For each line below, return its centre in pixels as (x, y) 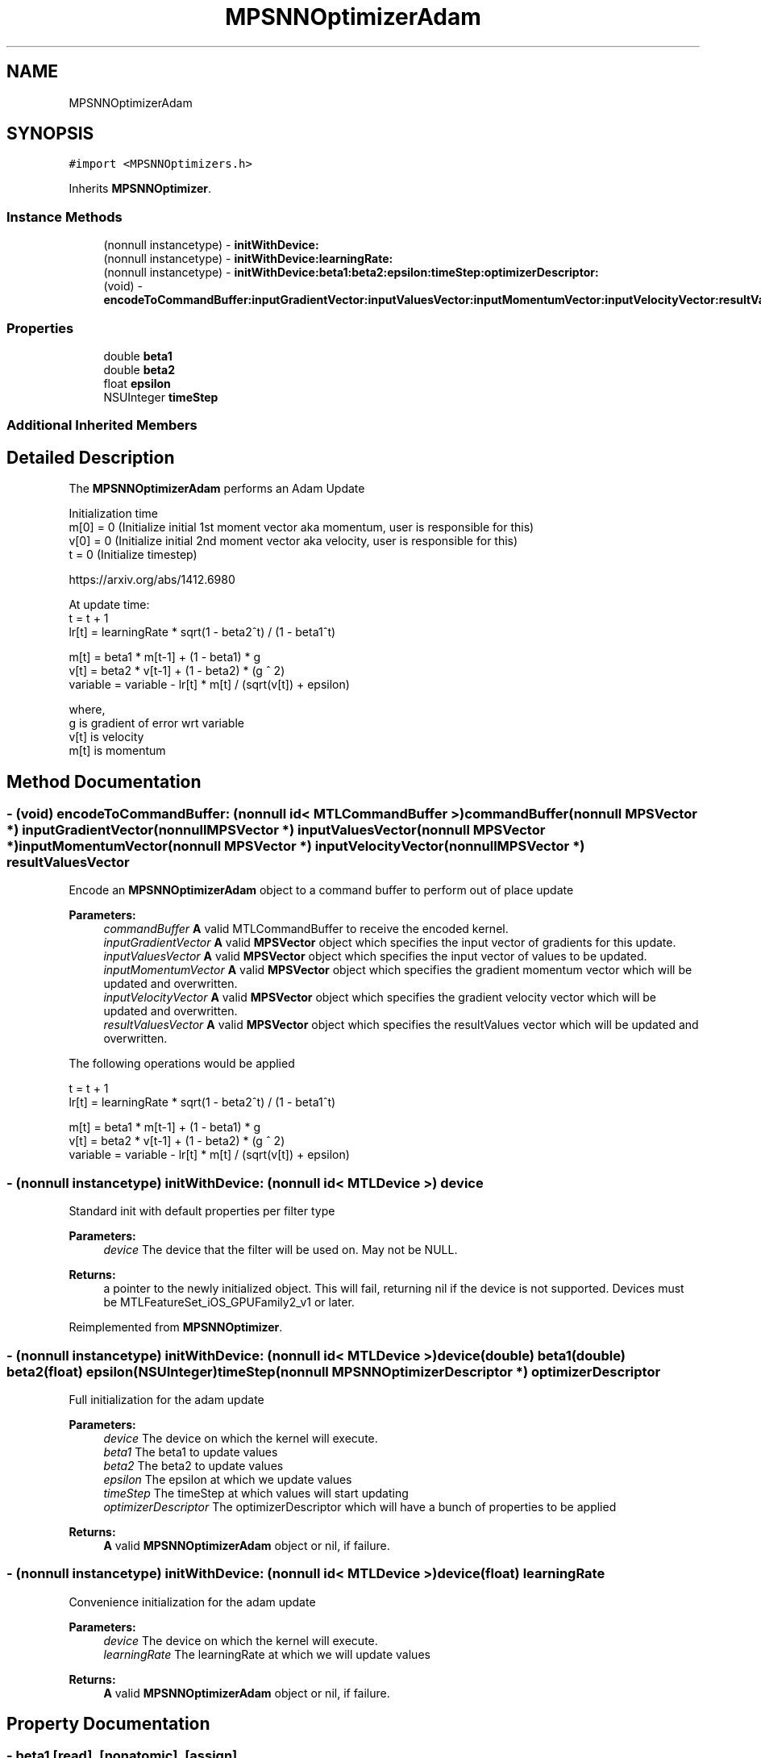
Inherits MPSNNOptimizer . (140, 189)
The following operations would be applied (182, 1064)
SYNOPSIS (50, 134)
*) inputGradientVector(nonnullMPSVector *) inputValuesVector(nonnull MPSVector (276, 830)
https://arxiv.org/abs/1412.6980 (152, 580)
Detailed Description (91, 457)
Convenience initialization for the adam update (192, 1602)
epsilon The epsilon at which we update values (228, 1479)
